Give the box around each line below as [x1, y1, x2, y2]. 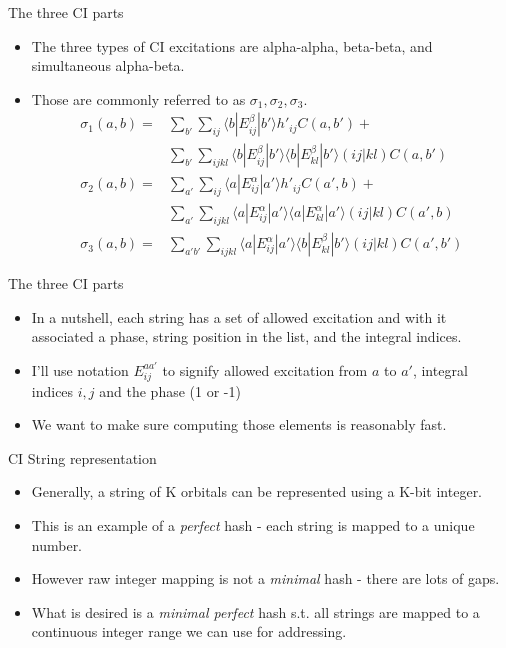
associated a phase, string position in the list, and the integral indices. [31, 326, 462, 347]
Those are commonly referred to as [31, 88, 246, 109]
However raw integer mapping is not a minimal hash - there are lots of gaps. [31, 568, 500, 589]
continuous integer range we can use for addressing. [31, 621, 347, 642]
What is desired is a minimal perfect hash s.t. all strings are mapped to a [31, 601, 480, 622]
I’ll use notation [31, 359, 129, 380]
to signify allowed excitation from [162, 359, 368, 380]
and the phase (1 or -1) [99, 380, 241, 401]
